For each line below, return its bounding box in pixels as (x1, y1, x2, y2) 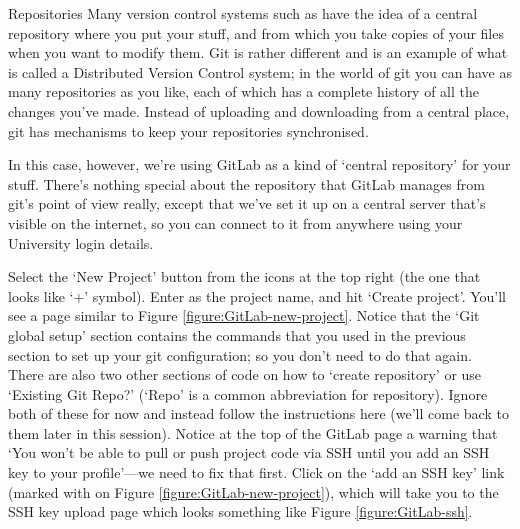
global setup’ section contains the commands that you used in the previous (8, 324, 466, 345)
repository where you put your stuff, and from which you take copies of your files (8, 22, 504, 43)
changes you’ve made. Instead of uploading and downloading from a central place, (8, 100, 510, 121)
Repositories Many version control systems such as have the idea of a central (8, 3, 478, 23)
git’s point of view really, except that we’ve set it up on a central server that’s (8, 193, 486, 214)
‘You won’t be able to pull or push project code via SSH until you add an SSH (8, 442, 490, 463)
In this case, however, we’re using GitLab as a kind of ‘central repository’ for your (8, 154, 511, 175)
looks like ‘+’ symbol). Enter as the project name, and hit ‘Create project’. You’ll (8, 285, 506, 306)
